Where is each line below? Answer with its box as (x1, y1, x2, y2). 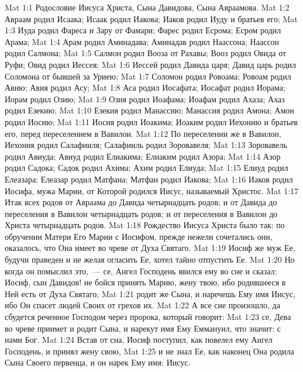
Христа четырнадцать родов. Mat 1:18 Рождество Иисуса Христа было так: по (5, 219, 285, 231)
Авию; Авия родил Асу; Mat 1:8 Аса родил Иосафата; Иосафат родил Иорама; (5, 81, 285, 94)
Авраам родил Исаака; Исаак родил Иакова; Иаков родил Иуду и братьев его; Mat (5, 12, 298, 25)
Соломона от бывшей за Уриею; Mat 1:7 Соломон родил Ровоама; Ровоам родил (5, 70, 291, 82)
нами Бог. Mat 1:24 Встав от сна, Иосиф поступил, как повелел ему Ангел (5, 333, 273, 346)
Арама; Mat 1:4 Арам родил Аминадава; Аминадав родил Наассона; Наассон (5, 35, 280, 47)
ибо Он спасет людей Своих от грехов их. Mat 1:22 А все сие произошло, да (5, 299, 280, 311)
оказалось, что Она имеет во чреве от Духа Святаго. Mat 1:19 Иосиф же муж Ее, (5, 242, 295, 254)
